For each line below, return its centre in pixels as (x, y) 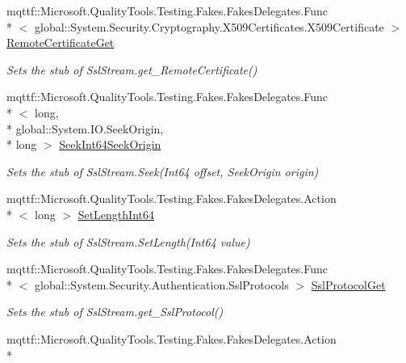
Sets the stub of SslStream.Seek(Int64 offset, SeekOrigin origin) (163, 171)
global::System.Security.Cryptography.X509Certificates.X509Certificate (209, 26)
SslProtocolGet (348, 284)
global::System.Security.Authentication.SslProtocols (161, 284)
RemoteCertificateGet (61, 42)
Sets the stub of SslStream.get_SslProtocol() (115, 312)
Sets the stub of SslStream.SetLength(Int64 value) (128, 241)
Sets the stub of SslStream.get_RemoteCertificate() (132, 69)
